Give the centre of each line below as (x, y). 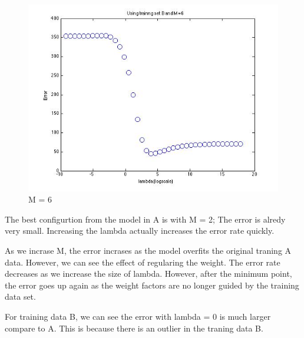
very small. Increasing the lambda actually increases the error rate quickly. (140, 231)
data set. (20, 296)
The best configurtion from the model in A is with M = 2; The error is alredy (145, 219)
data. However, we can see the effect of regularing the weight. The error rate (143, 262)
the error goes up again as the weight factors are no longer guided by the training (152, 285)
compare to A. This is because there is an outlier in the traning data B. (134, 328)
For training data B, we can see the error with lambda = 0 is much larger (138, 317)
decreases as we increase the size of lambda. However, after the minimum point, (148, 274)
